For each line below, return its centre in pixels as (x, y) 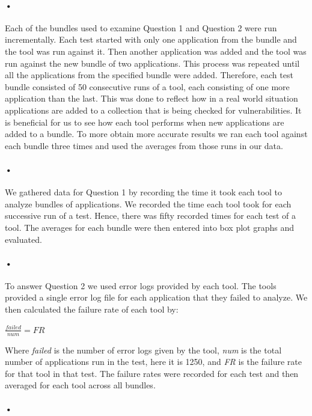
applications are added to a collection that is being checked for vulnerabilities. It (153, 110)
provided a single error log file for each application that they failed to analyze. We (156, 297)
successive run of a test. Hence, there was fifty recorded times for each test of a (151, 216)
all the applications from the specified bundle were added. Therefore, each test (149, 75)
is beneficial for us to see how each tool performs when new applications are (145, 122)
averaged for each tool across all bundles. (80, 385)
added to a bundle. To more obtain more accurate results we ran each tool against (156, 134)
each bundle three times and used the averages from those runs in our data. (144, 145)
